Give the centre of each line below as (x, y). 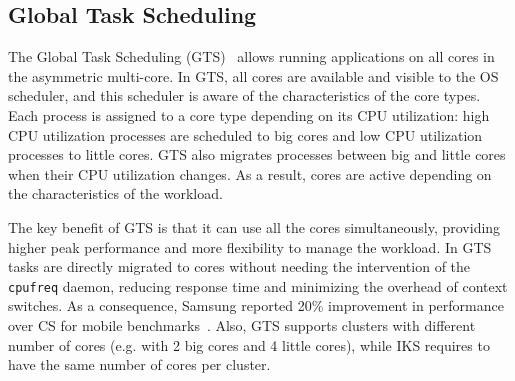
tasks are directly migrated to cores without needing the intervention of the (239, 266)
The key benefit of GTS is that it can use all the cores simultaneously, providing (254, 226)
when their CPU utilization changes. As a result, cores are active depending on (250, 173)
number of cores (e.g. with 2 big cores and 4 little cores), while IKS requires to (249, 344)
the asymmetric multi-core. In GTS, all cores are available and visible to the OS (253, 75)
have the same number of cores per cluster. (139, 364)
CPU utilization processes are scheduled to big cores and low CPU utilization (245, 134)
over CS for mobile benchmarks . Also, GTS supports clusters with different (242, 324)
